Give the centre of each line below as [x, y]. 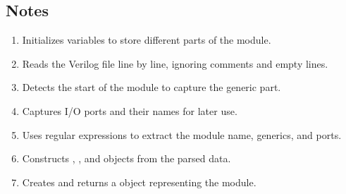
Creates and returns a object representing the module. [139, 182]
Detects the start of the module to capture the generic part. [152, 87]
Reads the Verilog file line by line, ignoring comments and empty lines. [175, 63]
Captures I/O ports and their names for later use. [130, 110]
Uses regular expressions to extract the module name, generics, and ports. [182, 134]
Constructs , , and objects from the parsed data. [126, 158]
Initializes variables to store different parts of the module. [147, 40]
